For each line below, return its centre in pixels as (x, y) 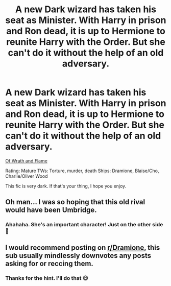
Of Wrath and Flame (26, 161)
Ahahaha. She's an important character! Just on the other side (84, 225)
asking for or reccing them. (49, 263)
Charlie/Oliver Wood (27, 176)
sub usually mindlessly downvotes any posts (78, 256)
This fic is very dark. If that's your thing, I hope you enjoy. (66, 186)
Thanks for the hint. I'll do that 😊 (47, 278)
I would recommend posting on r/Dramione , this (83, 247)
